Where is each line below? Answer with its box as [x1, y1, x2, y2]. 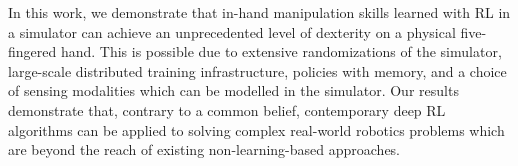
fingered [8, 41, 57, 62]
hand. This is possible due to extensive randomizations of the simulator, [60, 41, 502, 62]
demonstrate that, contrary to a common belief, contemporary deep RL [8, 99, 446, 120]
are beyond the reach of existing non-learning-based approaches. [8, 139, 401, 160]
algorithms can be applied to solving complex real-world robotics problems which [8, 119, 505, 140]
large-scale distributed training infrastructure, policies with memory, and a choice [8, 60, 507, 81]
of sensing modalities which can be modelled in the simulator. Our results [8, 80, 459, 101]
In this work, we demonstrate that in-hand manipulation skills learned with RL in [8, 2, 511, 22]
